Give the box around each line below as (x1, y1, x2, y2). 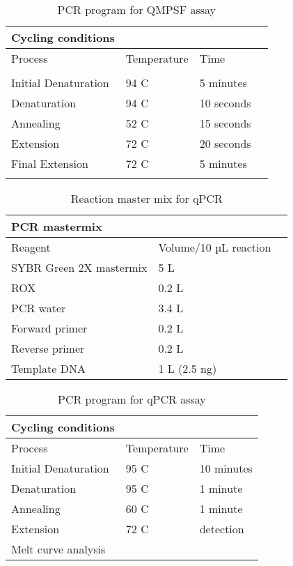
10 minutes (199, 460, 253, 476)
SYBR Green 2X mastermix (11, 259, 148, 275)
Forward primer (11, 320, 88, 336)
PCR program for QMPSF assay (57, 1, 216, 17)
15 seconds (199, 115, 251, 131)
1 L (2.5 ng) (158, 360, 217, 376)
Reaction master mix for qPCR (70, 190, 223, 206)
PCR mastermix (11, 218, 102, 234)
